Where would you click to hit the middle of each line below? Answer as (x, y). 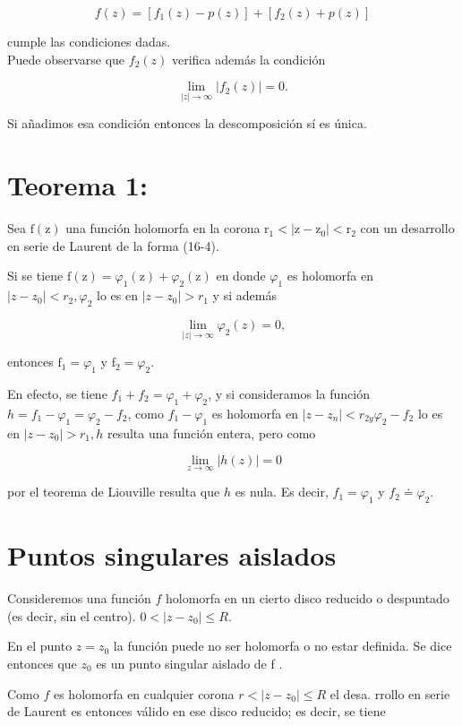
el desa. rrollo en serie (390, 693)
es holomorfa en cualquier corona (144, 693)
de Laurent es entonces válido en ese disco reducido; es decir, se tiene (197, 711)
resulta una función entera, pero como (211, 432)
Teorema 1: (77, 185)
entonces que (42, 664)
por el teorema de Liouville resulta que (114, 492)
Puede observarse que (66, 59)
